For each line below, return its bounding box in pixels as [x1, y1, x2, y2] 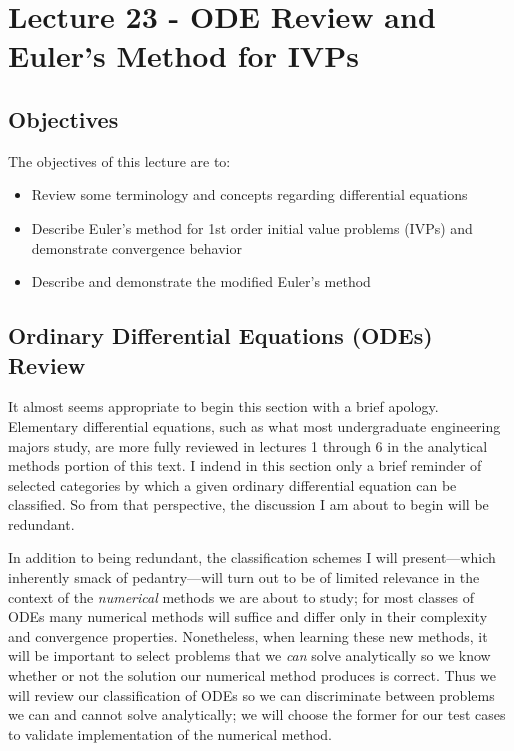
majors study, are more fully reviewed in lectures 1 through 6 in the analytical [8, 435, 488, 456]
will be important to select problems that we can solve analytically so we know [8, 645, 491, 666]
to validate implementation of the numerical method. [8, 723, 332, 744]
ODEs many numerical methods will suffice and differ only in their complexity [8, 606, 488, 627]
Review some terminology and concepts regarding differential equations [31, 184, 468, 205]
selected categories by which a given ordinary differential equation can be [8, 474, 457, 495]
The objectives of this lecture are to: [8, 150, 231, 171]
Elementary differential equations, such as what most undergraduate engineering [8, 415, 501, 436]
